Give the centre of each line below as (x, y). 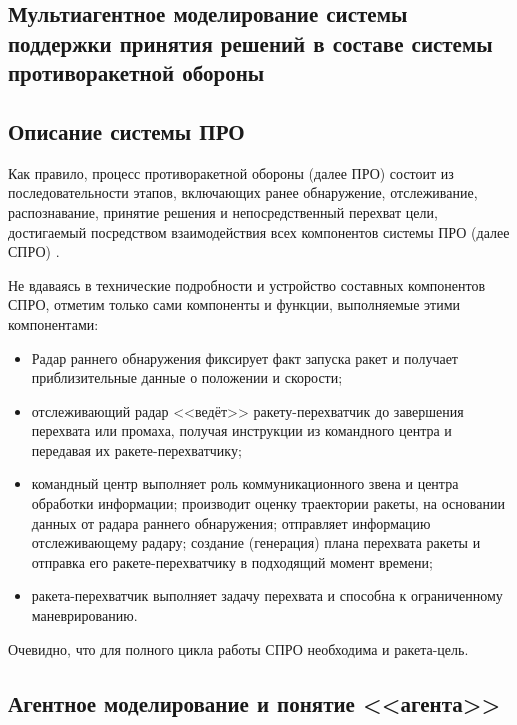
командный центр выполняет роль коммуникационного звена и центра (245, 483)
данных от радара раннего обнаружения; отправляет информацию (231, 522)
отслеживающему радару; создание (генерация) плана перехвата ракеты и (256, 542)
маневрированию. (84, 615)
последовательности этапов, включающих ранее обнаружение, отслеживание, (243, 192)
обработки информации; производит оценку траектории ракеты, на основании (268, 503)
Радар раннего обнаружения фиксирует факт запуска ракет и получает (244, 357)
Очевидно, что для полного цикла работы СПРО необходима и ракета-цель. (238, 648)
